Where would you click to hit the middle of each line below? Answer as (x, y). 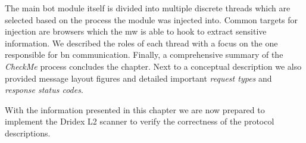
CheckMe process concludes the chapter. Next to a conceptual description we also (153, 66)
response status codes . (44, 90)
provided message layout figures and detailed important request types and (138, 78)
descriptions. (28, 133)
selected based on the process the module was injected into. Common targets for (152, 19)
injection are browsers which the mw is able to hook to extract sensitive (136, 31)
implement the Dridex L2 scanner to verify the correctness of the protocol (140, 121)
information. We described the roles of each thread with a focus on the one (141, 43)
